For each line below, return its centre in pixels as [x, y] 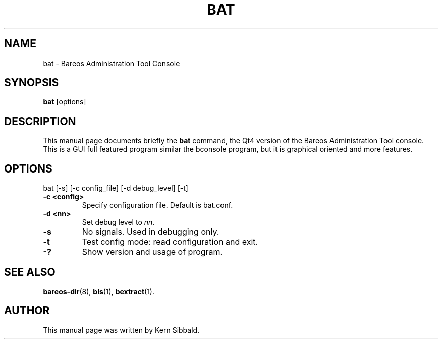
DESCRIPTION [40, 121]
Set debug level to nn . [118, 222]
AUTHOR [27, 311]
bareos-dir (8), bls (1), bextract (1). [99, 291]
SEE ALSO [30, 272]
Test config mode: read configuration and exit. [170, 242]
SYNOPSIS [32, 83]
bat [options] [65, 102]
